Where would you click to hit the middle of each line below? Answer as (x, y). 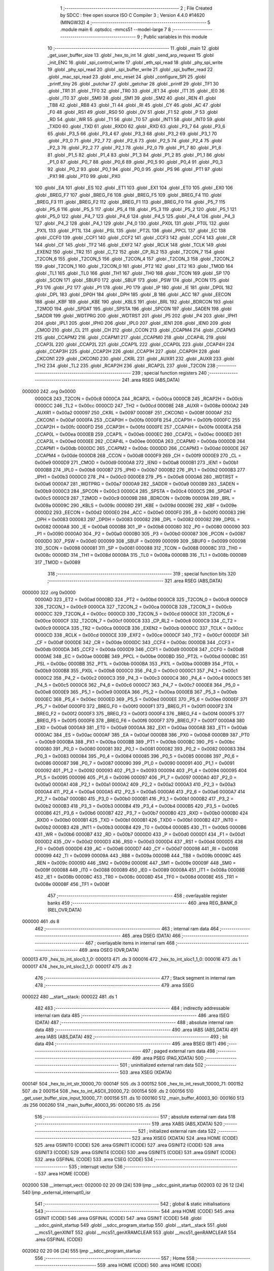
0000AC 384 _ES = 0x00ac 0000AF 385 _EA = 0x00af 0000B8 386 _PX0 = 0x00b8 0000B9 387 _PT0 (142, 735)
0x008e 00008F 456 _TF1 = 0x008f (72, 884)
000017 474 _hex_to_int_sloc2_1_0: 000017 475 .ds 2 (77, 966)
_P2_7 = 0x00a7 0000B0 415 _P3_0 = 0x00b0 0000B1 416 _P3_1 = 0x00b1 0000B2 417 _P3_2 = (134, 799)
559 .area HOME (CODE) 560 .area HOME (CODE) (149, 1265)
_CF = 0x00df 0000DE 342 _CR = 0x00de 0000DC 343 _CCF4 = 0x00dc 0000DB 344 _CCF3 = (135, 642)
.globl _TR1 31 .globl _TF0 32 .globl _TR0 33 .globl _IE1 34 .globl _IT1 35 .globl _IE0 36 (136, 91)
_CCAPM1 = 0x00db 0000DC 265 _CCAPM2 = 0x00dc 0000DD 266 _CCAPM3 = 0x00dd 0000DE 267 (142, 448)
